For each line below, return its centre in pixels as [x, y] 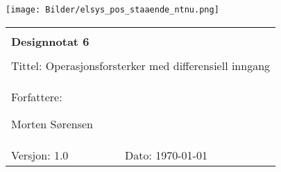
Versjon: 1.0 [40, 155]
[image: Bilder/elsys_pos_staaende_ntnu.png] [112, 10]
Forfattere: [37, 96]
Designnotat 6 [50, 41]
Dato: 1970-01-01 [166, 155]
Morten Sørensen [52, 123]
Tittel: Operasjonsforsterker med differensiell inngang [141, 65]
